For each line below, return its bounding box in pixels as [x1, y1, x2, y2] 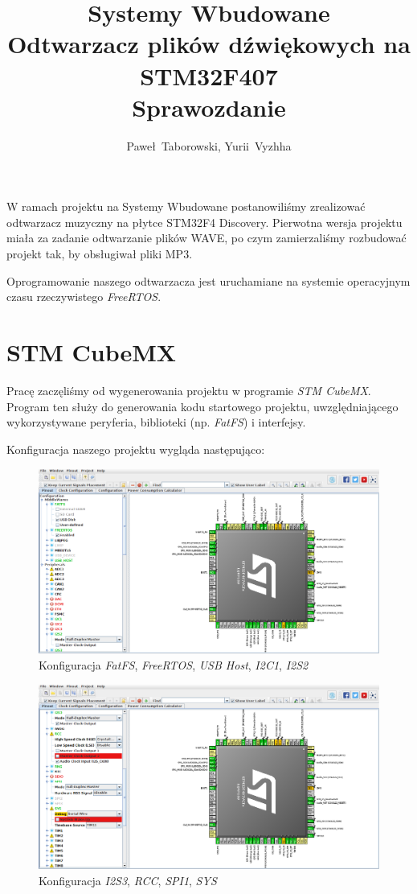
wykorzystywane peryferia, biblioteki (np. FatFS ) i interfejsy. [6, 414, 306, 431]
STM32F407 [140, 59, 278, 92]
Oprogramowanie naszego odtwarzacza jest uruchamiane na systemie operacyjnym [6, 272, 411, 289]
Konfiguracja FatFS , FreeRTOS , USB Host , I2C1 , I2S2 [39, 656, 309, 673]
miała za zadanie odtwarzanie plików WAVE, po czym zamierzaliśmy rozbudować [6, 229, 407, 246]
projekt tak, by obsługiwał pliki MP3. [6, 245, 193, 262]
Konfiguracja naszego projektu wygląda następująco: [6, 440, 265, 457]
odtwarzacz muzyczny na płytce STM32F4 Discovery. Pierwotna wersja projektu [6, 213, 403, 230]
